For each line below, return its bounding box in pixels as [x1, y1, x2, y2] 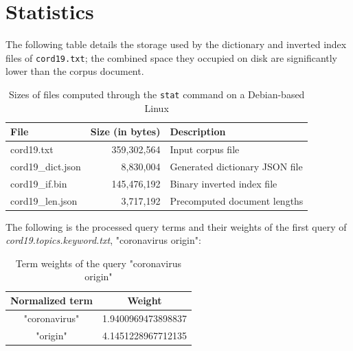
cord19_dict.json [10, 159, 81, 173]
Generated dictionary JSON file [170, 159, 303, 173]
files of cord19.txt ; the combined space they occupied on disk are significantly [5, 50, 337, 65]
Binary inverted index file [170, 176, 277, 190]
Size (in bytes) [90, 124, 161, 139]
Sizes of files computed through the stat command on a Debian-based [8, 87, 305, 101]
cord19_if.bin [10, 176, 67, 190]
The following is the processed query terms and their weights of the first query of [5, 219, 347, 234]
